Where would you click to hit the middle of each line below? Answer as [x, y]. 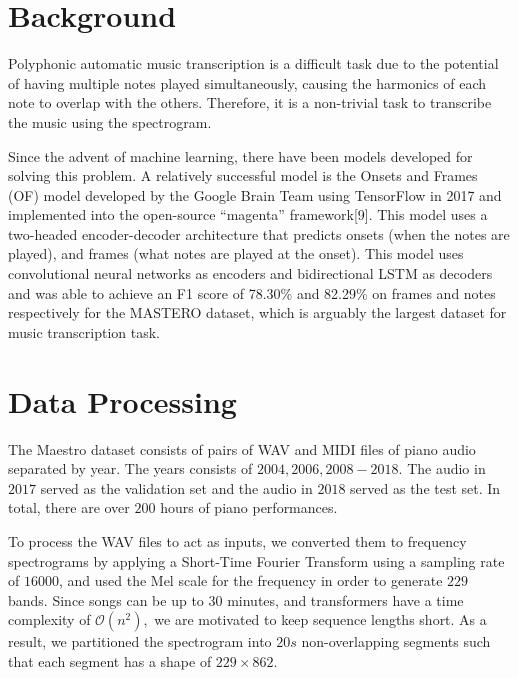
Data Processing [122, 400]
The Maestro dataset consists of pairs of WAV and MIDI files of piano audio [242, 448]
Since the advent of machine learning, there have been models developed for [240, 155]
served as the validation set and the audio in [176, 487]
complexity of [49, 619]
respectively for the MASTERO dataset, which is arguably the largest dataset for [257, 312]
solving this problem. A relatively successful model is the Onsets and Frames [243, 175]
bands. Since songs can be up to [106, 599]
